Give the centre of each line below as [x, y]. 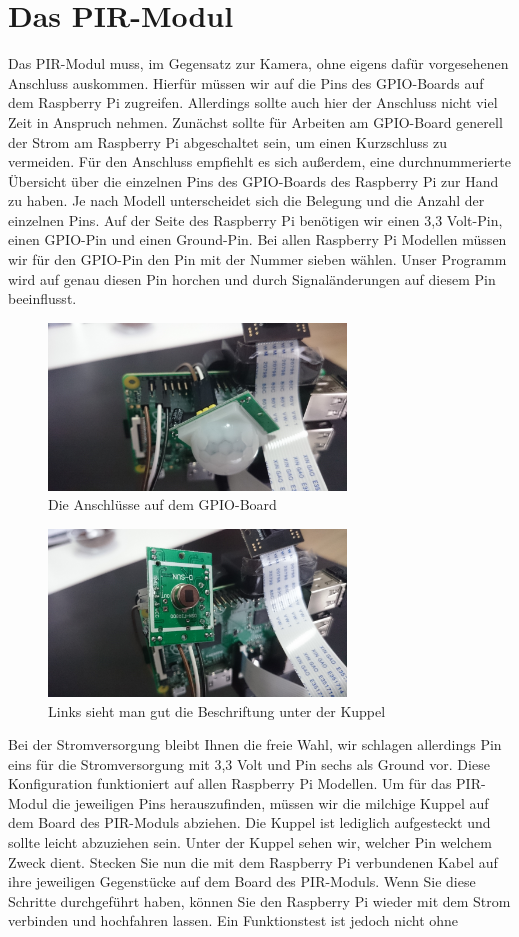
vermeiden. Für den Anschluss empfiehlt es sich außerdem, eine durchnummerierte [259, 161]
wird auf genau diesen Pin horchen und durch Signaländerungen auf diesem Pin [252, 278]
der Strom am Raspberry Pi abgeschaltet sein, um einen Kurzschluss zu [227, 141]
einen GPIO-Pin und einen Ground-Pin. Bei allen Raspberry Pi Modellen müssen [257, 239]
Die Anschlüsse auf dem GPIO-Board [162, 504]
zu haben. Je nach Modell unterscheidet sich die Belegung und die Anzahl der [246, 200]
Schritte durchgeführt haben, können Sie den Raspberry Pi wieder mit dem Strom [259, 900]
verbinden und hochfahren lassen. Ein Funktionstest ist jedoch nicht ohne [233, 920]
